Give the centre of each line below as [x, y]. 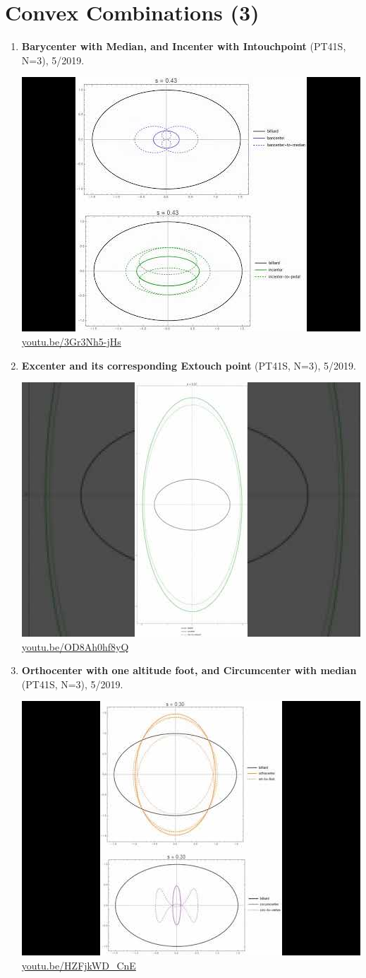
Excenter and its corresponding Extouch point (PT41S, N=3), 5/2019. [189, 365]
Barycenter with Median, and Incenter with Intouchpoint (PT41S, [184, 46]
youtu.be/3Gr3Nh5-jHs [71, 341]
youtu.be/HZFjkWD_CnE [79, 966]
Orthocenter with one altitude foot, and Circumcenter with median [189, 670]
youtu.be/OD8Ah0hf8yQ [75, 646]
